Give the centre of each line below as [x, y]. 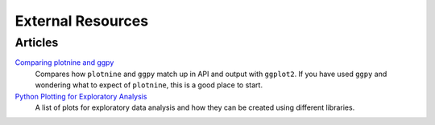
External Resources [82, 21]
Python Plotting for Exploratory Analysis [81, 96]
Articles [37, 42]
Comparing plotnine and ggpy [64, 62]
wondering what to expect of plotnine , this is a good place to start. [149, 85]
